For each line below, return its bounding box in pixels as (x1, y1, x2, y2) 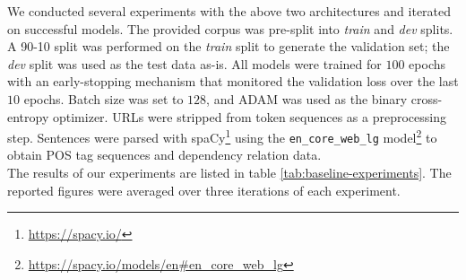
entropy (7, 107, 49, 126)
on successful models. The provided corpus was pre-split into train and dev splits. (7, 19, 453, 38)
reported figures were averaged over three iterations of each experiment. (7, 180, 401, 199)
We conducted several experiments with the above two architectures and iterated (7, 2, 452, 20)
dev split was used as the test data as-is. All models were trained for (7, 54, 382, 73)
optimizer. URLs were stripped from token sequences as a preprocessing (52, 107, 446, 126)
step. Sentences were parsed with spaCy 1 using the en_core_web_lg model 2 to (7, 126, 437, 146)
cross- (410, 89, 443, 108)
